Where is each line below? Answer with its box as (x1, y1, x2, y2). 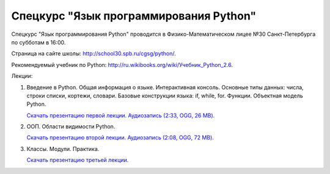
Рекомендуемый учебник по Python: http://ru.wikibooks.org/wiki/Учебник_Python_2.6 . (11, 61, 233, 68)
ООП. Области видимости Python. (26, 123, 116, 130)
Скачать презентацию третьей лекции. (26, 156, 129, 164)
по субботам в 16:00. (11, 38, 66, 46)
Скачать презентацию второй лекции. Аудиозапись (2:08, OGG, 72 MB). (26, 134, 214, 141)
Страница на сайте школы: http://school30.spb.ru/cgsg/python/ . (11, 50, 177, 57)
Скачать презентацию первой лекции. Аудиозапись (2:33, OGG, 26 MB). (26, 111, 215, 119)
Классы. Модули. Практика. (26, 145, 100, 152)
